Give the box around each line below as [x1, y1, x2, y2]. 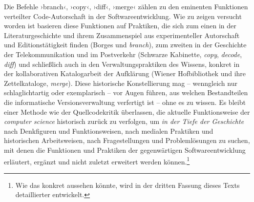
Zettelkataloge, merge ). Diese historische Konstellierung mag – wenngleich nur [4, 78, 237, 88]
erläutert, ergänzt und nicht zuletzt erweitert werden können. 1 [4, 155, 190, 166]
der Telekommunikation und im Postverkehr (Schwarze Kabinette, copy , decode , [4, 49, 242, 59]
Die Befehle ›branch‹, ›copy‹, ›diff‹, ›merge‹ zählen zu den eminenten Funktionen [4, 1, 248, 11]
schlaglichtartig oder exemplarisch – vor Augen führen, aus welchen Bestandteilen [4, 87, 248, 98]
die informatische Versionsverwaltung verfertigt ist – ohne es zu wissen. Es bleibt [4, 97, 246, 107]
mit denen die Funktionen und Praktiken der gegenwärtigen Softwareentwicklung [4, 144, 246, 155]
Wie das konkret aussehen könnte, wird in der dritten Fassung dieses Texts [15, 180, 240, 190]
